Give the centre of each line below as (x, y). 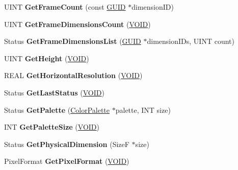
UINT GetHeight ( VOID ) (47, 58)
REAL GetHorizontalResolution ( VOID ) (73, 75)
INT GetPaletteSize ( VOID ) (52, 127)
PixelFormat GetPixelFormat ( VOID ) (67, 161)
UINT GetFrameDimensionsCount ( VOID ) (77, 24)
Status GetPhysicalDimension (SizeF (67, 144)
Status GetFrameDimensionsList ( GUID (73, 41)
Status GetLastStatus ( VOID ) (54, 92)
